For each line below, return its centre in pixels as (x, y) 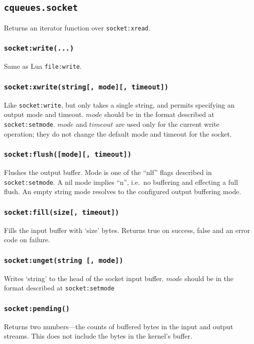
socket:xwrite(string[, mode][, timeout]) (86, 87)
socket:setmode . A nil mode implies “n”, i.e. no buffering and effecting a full (121, 182)
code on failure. (27, 240)
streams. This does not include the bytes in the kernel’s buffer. (98, 336)
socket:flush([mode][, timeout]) (68, 155)
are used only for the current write (167, 124)
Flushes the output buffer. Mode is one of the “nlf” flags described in (108, 172)
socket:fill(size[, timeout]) (62, 212)
